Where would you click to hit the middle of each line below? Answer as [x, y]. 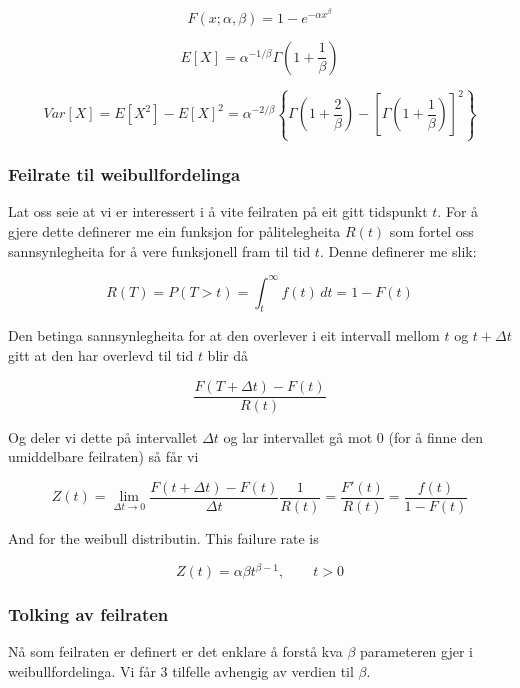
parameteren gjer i [416, 651]
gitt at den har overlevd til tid [101, 355]
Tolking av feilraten [88, 613]
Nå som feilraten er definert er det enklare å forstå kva [175, 651]
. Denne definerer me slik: [398, 250]
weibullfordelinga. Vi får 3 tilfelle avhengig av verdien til [181, 670]
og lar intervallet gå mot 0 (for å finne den [353, 436]
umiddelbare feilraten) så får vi [103, 456]
